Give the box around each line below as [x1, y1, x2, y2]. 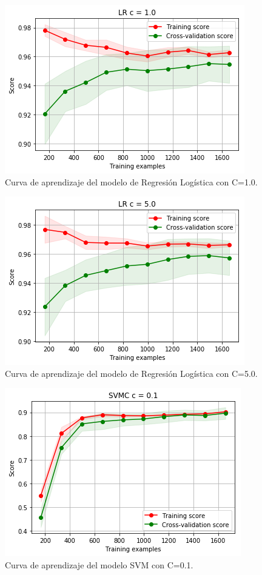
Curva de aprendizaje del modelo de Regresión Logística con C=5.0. [5, 367, 258, 379]
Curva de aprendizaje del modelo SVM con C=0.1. [5, 558, 193, 571]
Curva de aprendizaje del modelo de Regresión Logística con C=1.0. [5, 175, 258, 188]
